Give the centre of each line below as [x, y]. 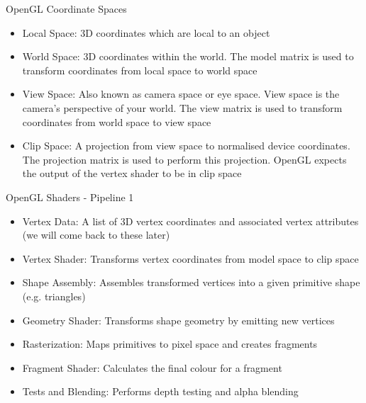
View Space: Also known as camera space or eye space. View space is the [181, 94]
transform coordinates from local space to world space [140, 70]
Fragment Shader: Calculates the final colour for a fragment [152, 367]
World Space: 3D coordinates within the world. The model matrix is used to [188, 56]
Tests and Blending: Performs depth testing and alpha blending [160, 391]
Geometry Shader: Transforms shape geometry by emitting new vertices [178, 320]
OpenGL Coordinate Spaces [66, 8]
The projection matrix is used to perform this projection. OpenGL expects [184, 159]
